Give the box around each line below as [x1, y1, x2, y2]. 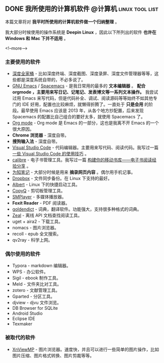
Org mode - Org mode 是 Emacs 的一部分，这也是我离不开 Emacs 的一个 [12, 120, 159, 126]
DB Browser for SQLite [12, 305, 58, 311]
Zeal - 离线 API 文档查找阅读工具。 [12, 213, 82, 218]
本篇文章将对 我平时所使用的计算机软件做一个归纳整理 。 [5, 19, 119, 25]
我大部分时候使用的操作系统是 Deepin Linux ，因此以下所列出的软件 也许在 [5, 29, 157, 35]
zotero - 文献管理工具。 [12, 288, 60, 293]
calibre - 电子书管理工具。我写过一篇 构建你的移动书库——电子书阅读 [12, 157, 152, 163]
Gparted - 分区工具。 [12, 293, 55, 299]
